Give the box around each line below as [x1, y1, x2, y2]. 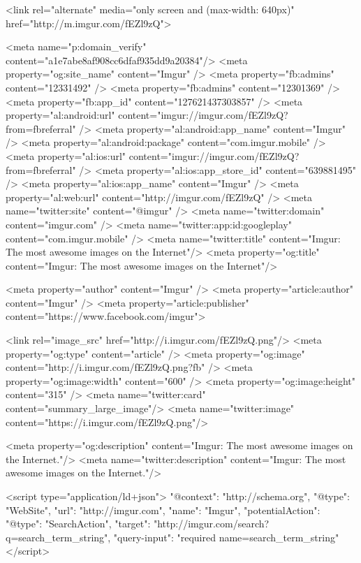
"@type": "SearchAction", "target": [6, 516, 151, 531]
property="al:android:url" [6, 108, 115, 122]
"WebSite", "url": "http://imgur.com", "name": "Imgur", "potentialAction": [6, 502, 321, 517]
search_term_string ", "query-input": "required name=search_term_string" [18, 529, 339, 544]
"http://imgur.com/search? [153, 516, 270, 531]
